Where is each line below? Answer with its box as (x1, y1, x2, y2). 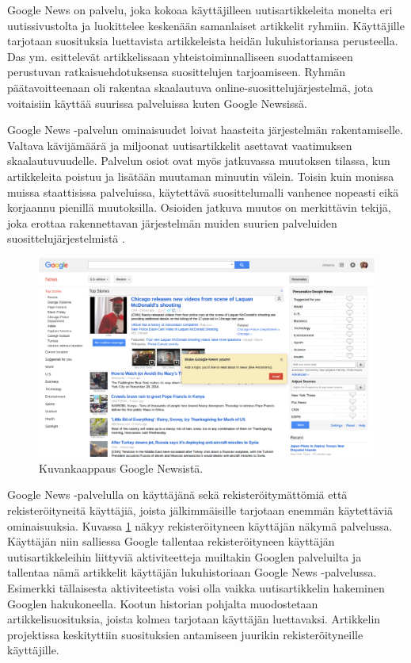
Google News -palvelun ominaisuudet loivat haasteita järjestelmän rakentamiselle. (7, 121, 403, 138)
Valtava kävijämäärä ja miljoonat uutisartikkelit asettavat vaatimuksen (7, 136, 352, 153)
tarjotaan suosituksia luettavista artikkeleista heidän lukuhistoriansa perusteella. (7, 33, 398, 49)
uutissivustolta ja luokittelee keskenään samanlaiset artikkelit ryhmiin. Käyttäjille (7, 17, 405, 33)
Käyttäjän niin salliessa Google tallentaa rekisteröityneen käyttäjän (7, 533, 335, 550)
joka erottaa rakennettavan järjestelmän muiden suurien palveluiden (7, 214, 337, 231)
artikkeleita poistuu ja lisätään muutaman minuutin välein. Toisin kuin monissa (7, 167, 394, 184)
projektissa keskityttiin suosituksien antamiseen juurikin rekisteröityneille (7, 626, 363, 642)
